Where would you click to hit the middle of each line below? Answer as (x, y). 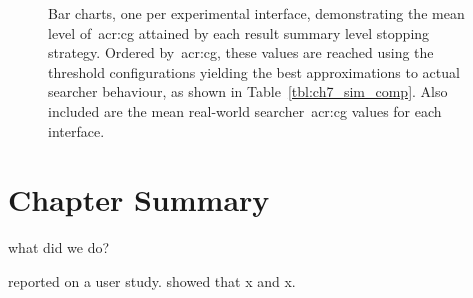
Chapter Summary (139, 199)
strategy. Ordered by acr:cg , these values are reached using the (241, 52)
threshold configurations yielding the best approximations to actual (254, 71)
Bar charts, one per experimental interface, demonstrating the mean (256, 13)
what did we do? (59, 247)
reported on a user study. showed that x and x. (152, 280)
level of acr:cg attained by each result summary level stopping (239, 32)
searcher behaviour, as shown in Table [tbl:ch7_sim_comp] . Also (248, 91)
